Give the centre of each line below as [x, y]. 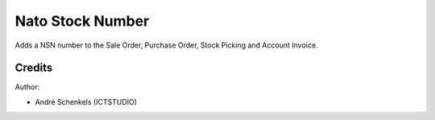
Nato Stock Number [82, 21]
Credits [34, 68]
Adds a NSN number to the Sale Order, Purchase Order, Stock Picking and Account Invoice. [166, 45]
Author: [27, 87]
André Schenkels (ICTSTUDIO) [86, 101]
